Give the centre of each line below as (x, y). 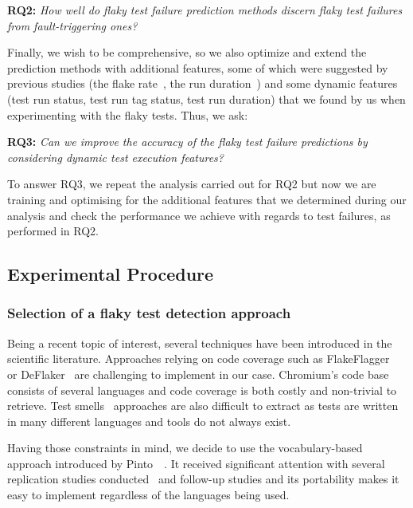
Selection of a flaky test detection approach (149, 313)
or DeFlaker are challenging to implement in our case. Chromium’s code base (198, 374)
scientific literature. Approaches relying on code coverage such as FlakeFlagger (199, 358)
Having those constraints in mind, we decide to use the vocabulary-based (185, 448)
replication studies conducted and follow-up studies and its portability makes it (203, 479)
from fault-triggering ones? (72, 25)
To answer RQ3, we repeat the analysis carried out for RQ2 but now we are (192, 184)
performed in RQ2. (53, 231)
